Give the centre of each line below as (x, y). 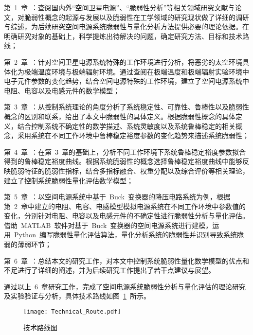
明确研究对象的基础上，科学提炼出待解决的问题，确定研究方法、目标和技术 (123, 36)
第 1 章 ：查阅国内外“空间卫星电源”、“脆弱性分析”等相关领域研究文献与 (119, 7)
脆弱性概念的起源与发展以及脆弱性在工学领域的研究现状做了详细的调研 (136, 17)
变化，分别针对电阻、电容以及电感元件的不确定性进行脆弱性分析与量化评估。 (126, 216)
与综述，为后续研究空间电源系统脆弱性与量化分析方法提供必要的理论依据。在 (126, 26)
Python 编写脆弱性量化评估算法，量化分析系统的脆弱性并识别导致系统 (125, 235)
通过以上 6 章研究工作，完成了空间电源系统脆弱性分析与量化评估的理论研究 (125, 286)
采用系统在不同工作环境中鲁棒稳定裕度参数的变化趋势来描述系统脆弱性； (133, 135)
